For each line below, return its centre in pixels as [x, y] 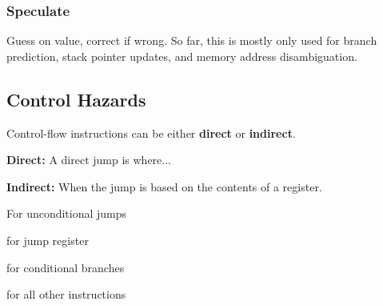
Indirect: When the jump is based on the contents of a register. [164, 186]
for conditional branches [66, 267]
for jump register [48, 240]
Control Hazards [76, 99]
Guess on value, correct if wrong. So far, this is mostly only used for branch [192, 40]
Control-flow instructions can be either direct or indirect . [151, 132]
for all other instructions [66, 294]
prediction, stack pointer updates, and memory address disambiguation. [182, 56]
